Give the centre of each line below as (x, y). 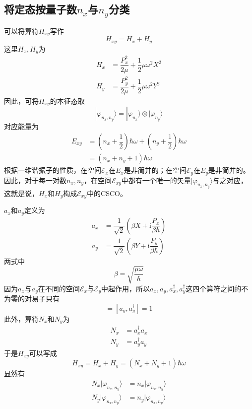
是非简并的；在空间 (155, 170)
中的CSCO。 (107, 193)
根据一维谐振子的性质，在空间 (53, 170)
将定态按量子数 (40, 9)
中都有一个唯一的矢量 (156, 180)
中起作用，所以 (125, 288)
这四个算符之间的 (214, 288)
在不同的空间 (59, 288)
